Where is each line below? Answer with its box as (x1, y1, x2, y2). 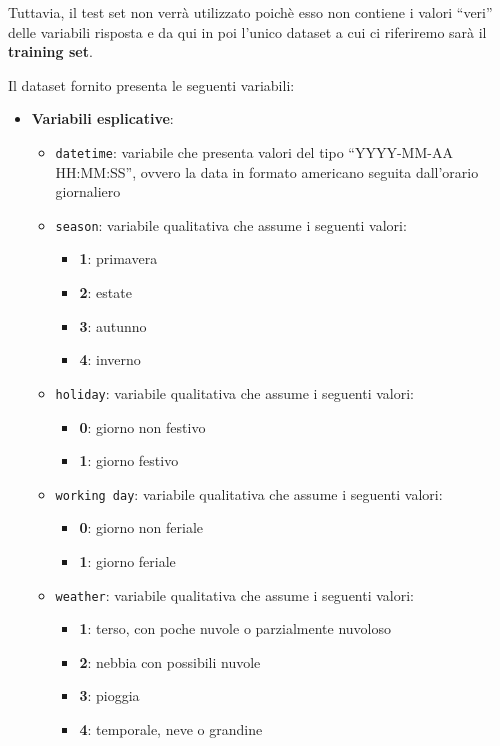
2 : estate (79, 282, 132, 303)
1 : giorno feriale (79, 550, 176, 571)
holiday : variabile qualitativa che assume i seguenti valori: (55, 382, 415, 403)
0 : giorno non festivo (79, 416, 206, 437)
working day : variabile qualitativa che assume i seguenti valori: (55, 483, 443, 504)
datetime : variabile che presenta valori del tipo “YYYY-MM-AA (55, 141, 453, 162)
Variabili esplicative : (31, 108, 174, 129)
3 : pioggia (79, 685, 140, 706)
